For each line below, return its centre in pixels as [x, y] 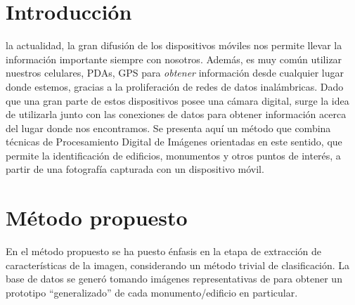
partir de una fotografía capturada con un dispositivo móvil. [135, 169]
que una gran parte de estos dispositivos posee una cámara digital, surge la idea [177, 100]
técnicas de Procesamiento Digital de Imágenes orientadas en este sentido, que [174, 142]
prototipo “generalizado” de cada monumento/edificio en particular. [152, 292]
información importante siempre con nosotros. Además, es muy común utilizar [174, 59]
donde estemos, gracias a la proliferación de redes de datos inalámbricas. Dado [175, 86]
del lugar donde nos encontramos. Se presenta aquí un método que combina [168, 128]
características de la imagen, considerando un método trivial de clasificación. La [178, 265]
